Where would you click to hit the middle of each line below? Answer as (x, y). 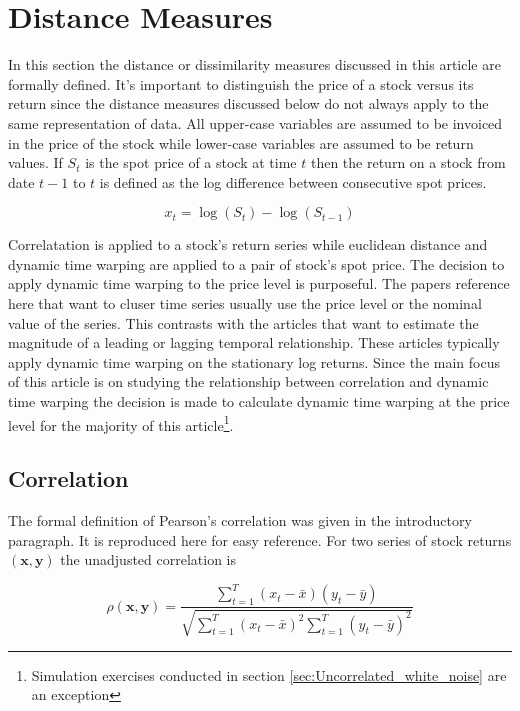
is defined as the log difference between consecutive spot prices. (293, 181)
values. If (35, 162)
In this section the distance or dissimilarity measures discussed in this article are (254, 64)
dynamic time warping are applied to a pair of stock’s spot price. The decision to (256, 263)
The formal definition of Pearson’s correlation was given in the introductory (240, 520)
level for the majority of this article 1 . (121, 423)
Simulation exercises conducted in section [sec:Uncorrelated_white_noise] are (269, 674)
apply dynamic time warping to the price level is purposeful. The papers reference (259, 283)
